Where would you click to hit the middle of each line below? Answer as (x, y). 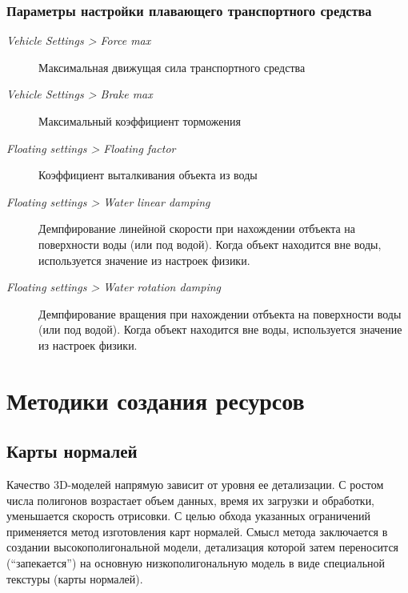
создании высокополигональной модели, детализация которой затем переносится (203, 547)
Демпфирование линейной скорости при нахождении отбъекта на (197, 228)
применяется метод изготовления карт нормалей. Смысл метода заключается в (197, 531)
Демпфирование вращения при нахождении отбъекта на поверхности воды (220, 313)
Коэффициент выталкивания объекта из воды (148, 175)
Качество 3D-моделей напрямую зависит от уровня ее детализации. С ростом (195, 485)
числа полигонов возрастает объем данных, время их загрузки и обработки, (191, 500)
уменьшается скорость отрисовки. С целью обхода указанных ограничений (189, 516)
